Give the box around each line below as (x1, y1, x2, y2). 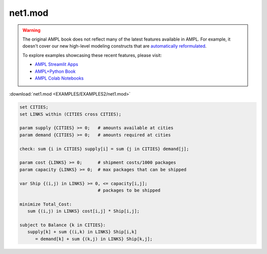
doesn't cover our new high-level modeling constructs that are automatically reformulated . (22, 43, 207, 49)
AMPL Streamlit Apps (35, 61, 79, 67)
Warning (22, 27, 41, 33)
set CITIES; (19, 104, 49, 110)
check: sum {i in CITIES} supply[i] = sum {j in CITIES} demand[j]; (19, 146, 189, 152)
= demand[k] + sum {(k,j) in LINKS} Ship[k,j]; (35, 236, 153, 242)
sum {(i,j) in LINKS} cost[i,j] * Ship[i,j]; (27, 208, 140, 214)
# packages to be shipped (97, 187, 161, 193)
